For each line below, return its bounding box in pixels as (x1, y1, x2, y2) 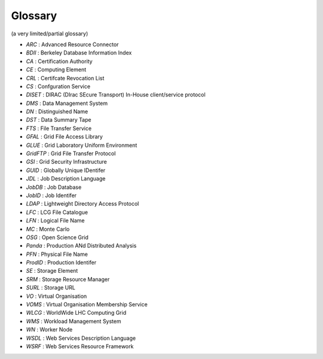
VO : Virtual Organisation (26, 292, 87, 300)
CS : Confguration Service (26, 83, 91, 90)
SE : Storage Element (26, 267, 78, 274)
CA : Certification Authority (26, 58, 93, 65)
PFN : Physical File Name (26, 251, 88, 258)
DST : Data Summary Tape (26, 116, 92, 123)
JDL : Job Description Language (26, 175, 106, 182)
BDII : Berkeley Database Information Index (26, 49, 132, 56)
